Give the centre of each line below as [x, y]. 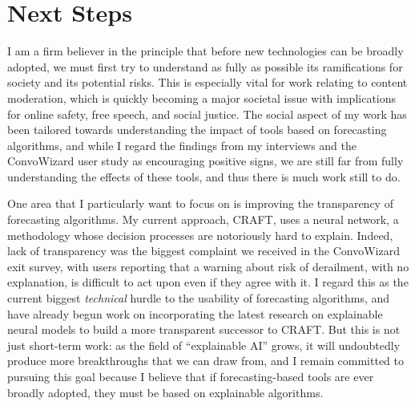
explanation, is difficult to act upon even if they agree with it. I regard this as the [208, 282]
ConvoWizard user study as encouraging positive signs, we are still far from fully [205, 161]
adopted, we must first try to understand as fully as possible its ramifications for [205, 66]
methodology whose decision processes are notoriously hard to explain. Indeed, [200, 235]
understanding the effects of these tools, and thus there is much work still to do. [204, 176]
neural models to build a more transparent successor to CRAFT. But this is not [204, 329]
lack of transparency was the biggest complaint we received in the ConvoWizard [203, 251]
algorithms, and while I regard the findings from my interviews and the [182, 145]
